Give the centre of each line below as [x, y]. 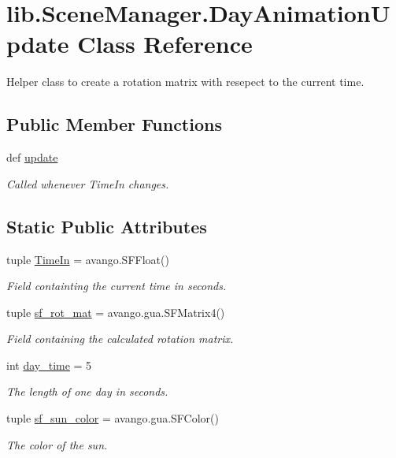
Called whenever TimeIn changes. [88, 183]
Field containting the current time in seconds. [117, 286]
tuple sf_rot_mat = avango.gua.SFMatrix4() [116, 312]
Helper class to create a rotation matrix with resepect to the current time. [185, 82]
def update [32, 157]
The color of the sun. [57, 444]
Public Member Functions [114, 124]
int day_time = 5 [49, 365]
